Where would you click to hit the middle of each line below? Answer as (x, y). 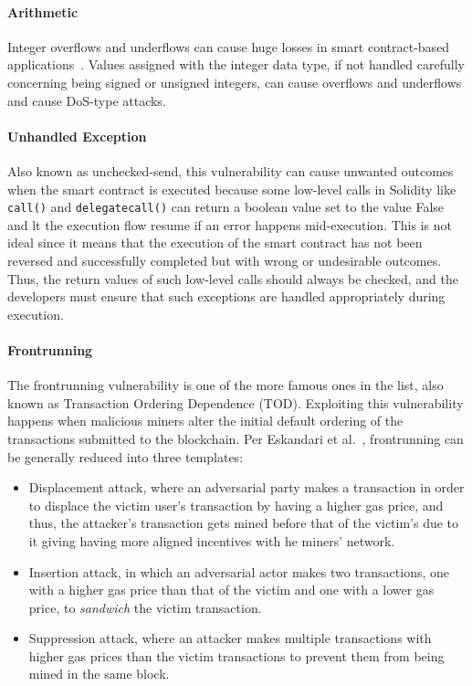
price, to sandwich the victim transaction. (145, 607)
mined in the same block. (99, 674)
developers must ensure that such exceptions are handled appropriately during (226, 296)
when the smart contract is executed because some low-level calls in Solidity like (232, 189)
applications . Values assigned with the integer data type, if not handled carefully (236, 64)
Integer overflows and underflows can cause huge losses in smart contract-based (229, 46)
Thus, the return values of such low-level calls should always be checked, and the (233, 278)
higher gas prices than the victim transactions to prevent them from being (236, 655)
